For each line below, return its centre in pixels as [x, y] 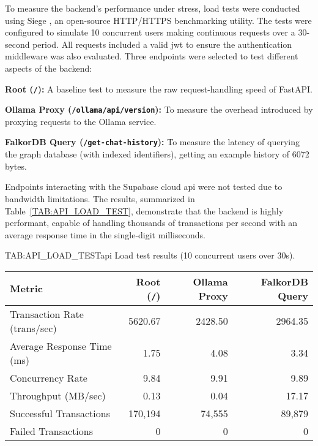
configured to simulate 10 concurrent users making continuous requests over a [150, 32]
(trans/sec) [33, 328]
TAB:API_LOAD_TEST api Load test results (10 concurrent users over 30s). [150, 255]
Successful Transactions [60, 413]
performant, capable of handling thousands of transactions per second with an [151, 223]
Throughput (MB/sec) [58, 395]
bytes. [16, 166]
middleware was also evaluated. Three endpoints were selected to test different [152, 56]
